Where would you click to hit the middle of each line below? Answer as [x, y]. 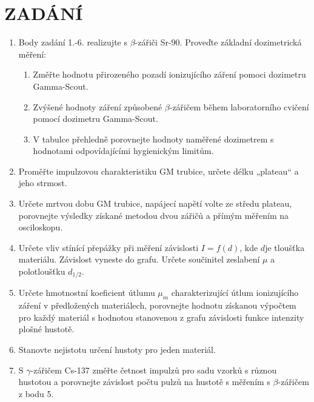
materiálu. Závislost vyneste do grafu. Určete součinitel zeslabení [139, 259]
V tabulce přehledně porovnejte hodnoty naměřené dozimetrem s [153, 139]
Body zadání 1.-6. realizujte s [73, 42]
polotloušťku [42, 271]
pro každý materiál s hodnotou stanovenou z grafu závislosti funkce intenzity [161, 317]
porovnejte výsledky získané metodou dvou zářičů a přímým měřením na [153, 215]
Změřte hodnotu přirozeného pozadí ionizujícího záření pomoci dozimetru [169, 74]
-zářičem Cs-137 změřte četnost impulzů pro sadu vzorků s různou [154, 370]
